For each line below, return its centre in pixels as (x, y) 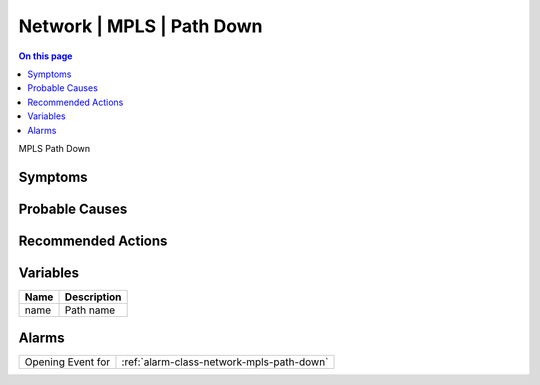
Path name (90, 310)
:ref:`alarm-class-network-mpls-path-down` (225, 362)
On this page (45, 56)
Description (93, 297)
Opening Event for (67, 362)
